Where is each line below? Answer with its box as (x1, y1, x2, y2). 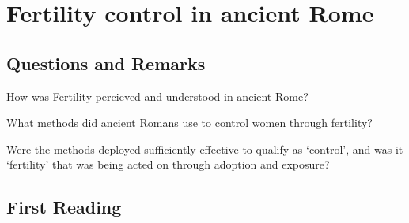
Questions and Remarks (6, 50, 206, 75)
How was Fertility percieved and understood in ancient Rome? (6, 87, 309, 104)
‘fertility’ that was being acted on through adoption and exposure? (6, 156, 330, 173)
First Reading (6, 195, 122, 219)
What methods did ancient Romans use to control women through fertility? (6, 114, 373, 131)
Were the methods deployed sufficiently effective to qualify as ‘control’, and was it (6, 140, 403, 157)
